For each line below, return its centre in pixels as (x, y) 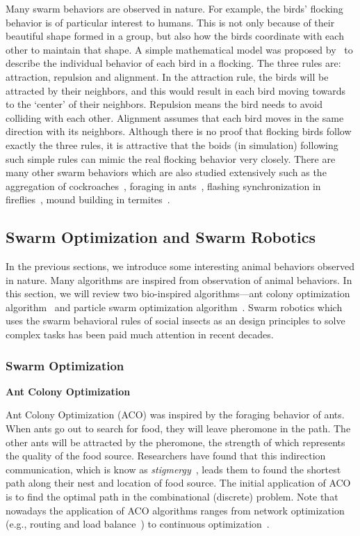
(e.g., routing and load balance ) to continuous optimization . (138, 524)
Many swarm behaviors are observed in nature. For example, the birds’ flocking (174, 8)
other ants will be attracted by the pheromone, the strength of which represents (175, 442)
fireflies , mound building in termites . (88, 199)
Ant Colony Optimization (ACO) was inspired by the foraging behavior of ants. (175, 415)
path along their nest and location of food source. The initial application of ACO (178, 483)
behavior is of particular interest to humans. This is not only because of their (170, 22)
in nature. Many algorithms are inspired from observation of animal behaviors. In (179, 279)
